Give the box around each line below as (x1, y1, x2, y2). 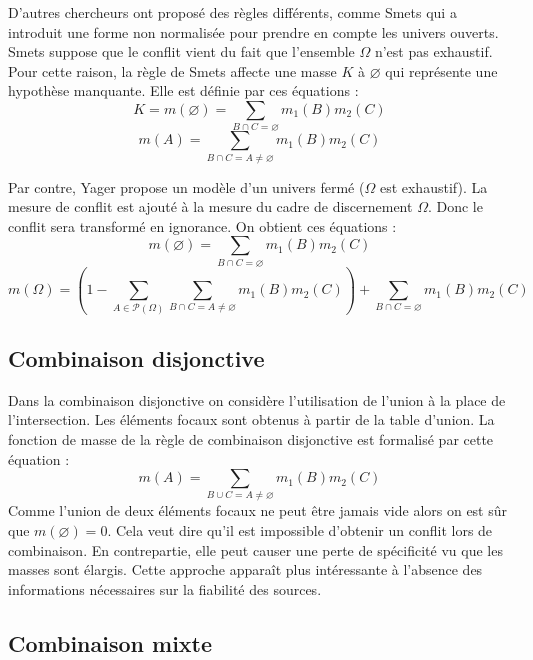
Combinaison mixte (8, 627, 213, 658)
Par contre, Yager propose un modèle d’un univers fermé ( (8, 176, 365, 197)
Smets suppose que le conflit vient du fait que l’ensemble (8, 41, 355, 62)
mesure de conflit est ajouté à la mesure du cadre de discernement (8, 196, 413, 217)
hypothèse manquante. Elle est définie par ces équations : (8, 80, 359, 101)
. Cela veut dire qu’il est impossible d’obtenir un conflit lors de (107, 520, 493, 541)
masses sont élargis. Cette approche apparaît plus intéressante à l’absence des (8, 559, 483, 580)
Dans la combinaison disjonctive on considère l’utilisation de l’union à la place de (8, 389, 506, 410)
